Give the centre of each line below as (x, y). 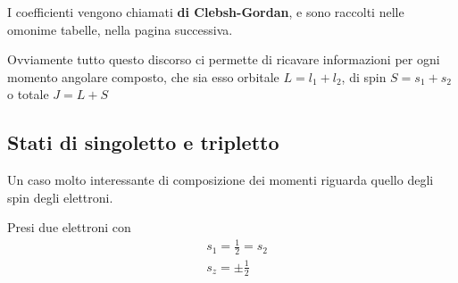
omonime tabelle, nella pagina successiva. (120, 29)
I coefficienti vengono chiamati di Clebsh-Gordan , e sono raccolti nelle (206, 12)
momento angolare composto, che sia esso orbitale (143, 76)
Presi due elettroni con (69, 227)
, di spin (364, 76)
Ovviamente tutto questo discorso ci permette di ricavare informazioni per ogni (224, 59)
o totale (28, 94)
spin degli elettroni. (60, 197)
